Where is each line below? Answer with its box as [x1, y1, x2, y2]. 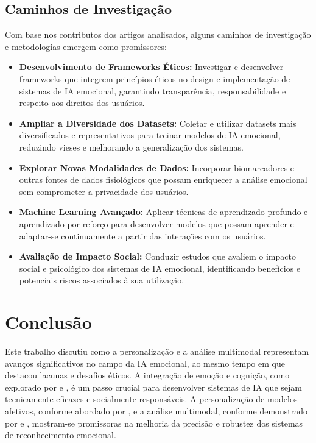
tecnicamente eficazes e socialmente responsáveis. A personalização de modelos [5, 392, 298, 405]
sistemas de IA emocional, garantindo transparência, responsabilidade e [19, 84, 286, 97]
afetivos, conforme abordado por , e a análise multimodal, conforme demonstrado [5, 404, 308, 417]
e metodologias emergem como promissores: [5, 40, 167, 52]
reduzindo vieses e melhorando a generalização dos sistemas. [19, 140, 244, 153]
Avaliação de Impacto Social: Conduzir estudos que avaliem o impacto [19, 250, 296, 263]
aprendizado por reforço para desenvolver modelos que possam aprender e [19, 217, 294, 230]
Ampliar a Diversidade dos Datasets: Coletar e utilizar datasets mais [19, 116, 297, 129]
